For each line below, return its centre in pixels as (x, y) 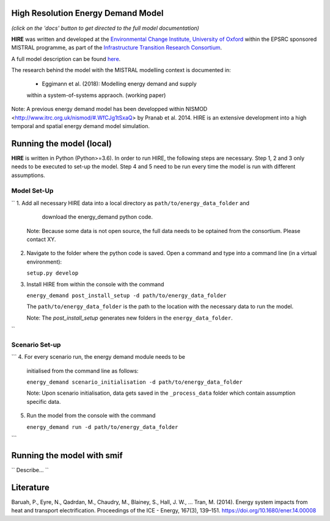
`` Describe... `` (30, 470)
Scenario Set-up (36, 345)
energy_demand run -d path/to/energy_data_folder (102, 427)
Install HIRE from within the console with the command (95, 284)
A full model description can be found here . (66, 59)
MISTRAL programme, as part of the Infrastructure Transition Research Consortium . (117, 48)
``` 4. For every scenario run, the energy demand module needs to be (98, 357)
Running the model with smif (67, 455)
